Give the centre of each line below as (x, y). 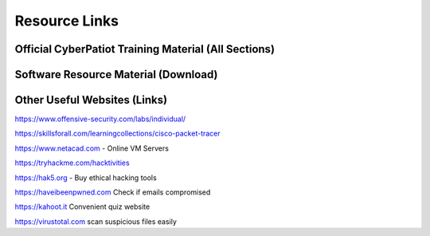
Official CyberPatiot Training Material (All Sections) (145, 49)
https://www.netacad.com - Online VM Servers (92, 148)
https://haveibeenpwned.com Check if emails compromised (113, 192)
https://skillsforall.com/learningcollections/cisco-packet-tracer (117, 134)
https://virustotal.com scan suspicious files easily (96, 221)
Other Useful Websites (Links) (91, 100)
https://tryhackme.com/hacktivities (72, 163)
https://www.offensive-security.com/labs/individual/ (100, 119)
